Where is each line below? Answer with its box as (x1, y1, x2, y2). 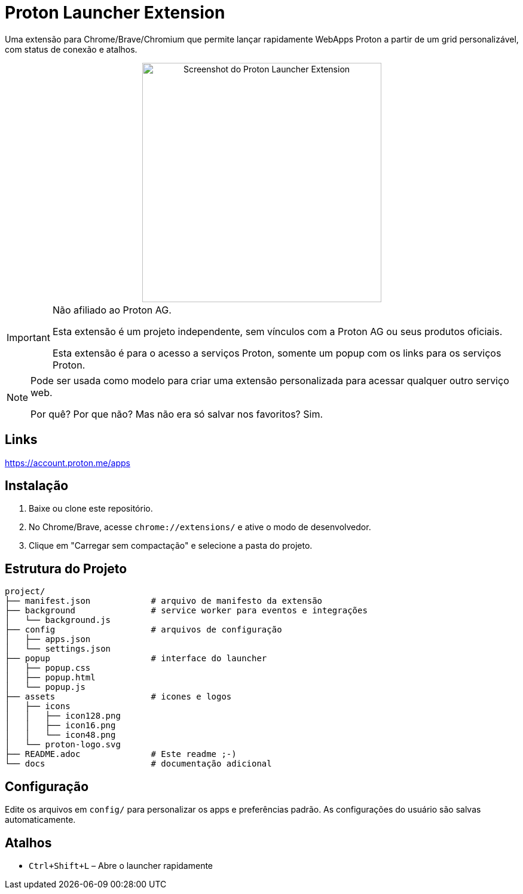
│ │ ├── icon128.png (5, 711, 121, 721)
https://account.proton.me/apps (5, 457, 130, 468)
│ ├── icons (5, 701, 71, 711)
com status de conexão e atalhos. (5, 44, 137, 54)
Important (7, 331, 50, 343)
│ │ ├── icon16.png (5, 720, 116, 731)
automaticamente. (5, 814, 76, 825)
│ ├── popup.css (5, 663, 91, 673)
